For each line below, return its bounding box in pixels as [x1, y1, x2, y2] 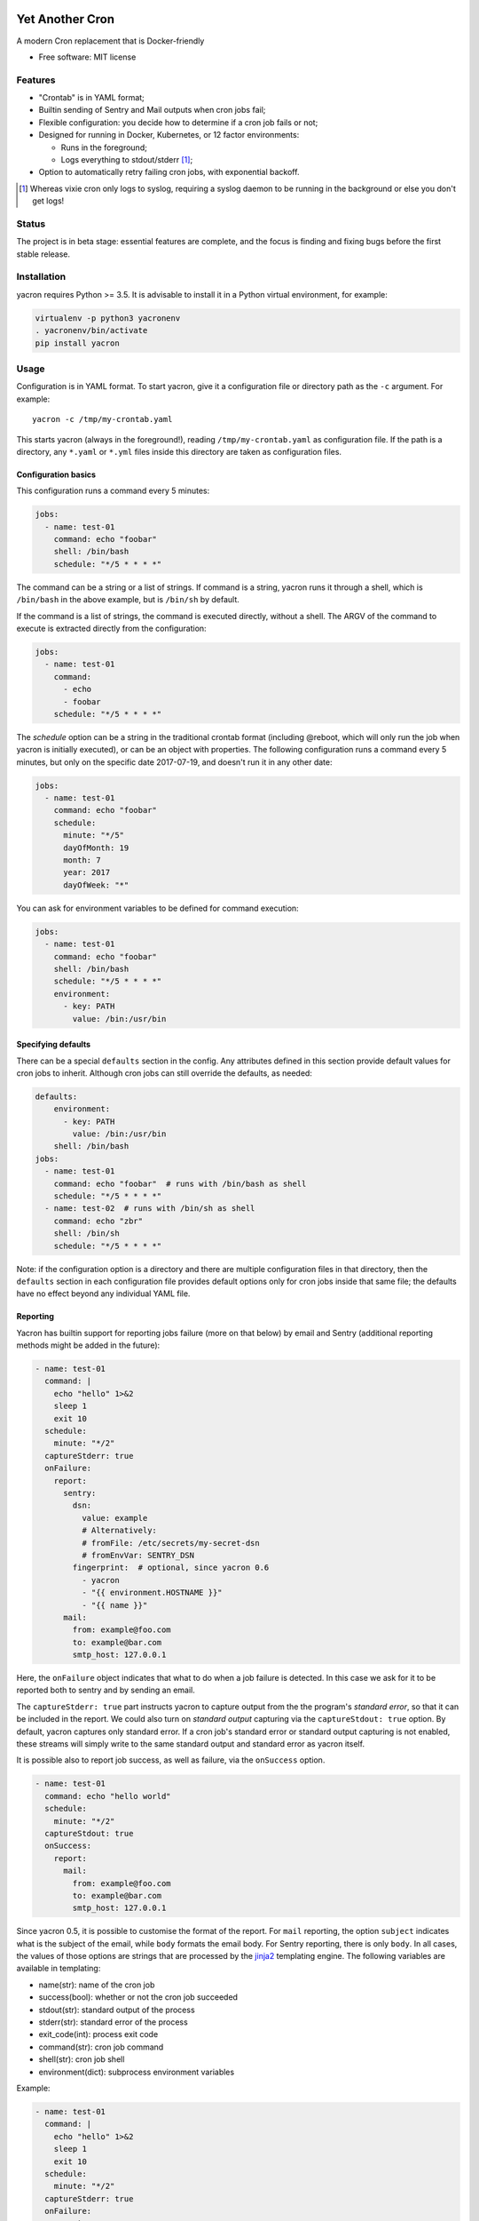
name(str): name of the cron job [38, 1979, 155, 1990]
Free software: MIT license [38, 52, 137, 62]
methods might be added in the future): [16, 1340, 161, 1350]
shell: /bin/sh [53, 1229, 120, 1238]
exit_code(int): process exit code [38, 2029, 159, 2040]
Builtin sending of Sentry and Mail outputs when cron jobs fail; [38, 105, 266, 115]
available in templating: [16, 1963, 101, 1974]
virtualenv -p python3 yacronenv [35, 313, 181, 323]
